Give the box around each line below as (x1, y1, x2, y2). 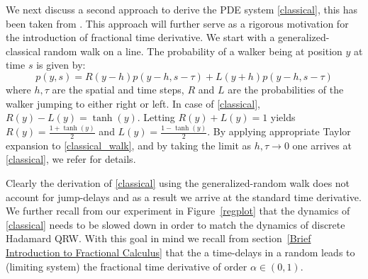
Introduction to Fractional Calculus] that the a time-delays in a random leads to (6, 245, 355, 260)
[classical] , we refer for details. (6, 152, 136, 166)
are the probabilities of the (228, 81, 344, 96)
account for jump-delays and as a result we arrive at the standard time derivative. (6, 189, 362, 204)
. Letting (137, 110, 175, 125)
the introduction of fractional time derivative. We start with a (6, 30, 275, 45)
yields (270, 110, 296, 125)
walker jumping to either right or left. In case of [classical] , (6, 96, 260, 110)
